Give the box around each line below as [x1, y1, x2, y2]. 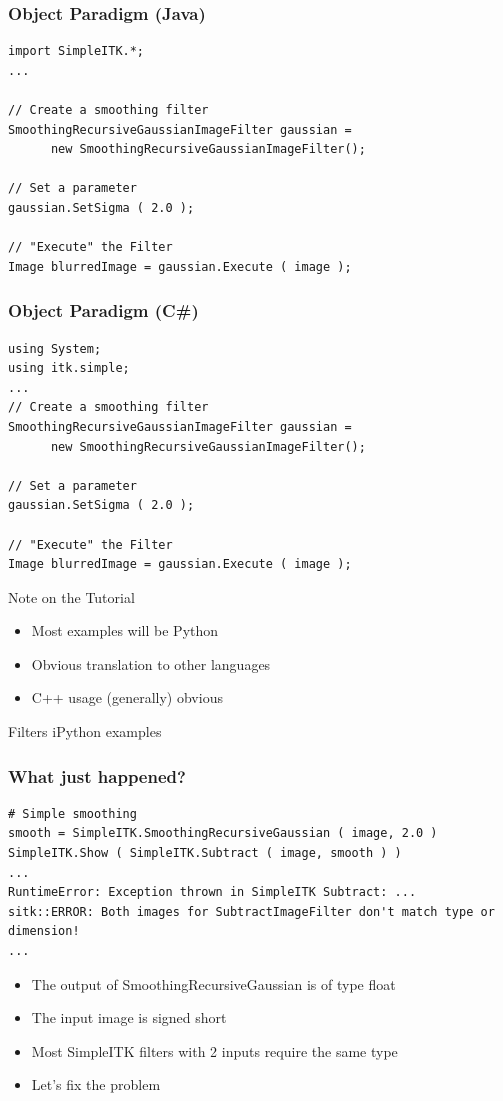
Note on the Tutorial [8, 586, 135, 607]
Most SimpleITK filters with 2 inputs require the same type [31, 1040, 398, 1061]
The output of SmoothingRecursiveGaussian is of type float [31, 973, 396, 994]
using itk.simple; [8, 361, 130, 376]
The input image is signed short [31, 1007, 227, 1028]
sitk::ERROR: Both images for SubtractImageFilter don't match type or [8, 904, 495, 919]
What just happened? [8, 763, 186, 788]
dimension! [8, 924, 80, 939]
